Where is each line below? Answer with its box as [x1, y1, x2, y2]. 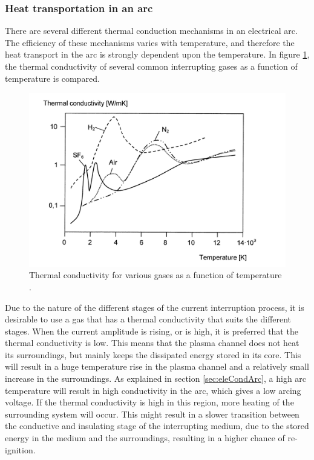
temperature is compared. [5, 72, 100, 84]
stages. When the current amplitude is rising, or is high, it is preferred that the [5, 324, 298, 337]
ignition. [5, 443, 36, 456]
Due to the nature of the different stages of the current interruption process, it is [5, 301, 304, 313]
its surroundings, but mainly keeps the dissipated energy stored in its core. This [5, 348, 301, 361]
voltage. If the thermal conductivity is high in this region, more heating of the [5, 396, 294, 408]
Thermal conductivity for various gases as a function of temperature [29, 268, 282, 281]
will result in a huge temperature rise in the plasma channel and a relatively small [5, 360, 309, 373]
